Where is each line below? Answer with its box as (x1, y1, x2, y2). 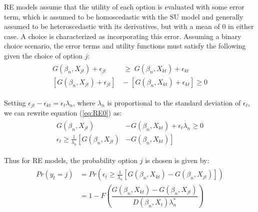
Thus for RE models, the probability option (4, 154, 138, 165)
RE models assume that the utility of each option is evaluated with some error (4, 1, 244, 11)
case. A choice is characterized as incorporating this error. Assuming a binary (4, 30, 241, 41)
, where (73, 97, 95, 107)
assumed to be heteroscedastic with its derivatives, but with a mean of (4, 21, 220, 31)
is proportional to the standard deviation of (107, 97, 241, 107)
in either (228, 21, 254, 31)
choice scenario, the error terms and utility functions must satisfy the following (4, 40, 246, 51)
